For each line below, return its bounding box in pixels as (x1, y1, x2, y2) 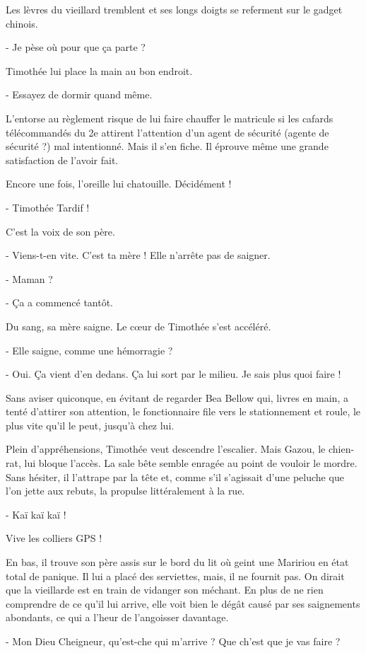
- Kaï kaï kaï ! (6, 507, 66, 521)
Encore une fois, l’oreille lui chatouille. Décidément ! (6, 176, 232, 191)
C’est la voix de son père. (6, 224, 115, 238)
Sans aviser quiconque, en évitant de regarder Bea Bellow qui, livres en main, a (6, 390, 348, 405)
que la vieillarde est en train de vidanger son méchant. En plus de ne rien (6, 582, 324, 597)
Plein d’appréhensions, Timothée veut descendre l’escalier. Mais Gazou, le (6, 441, 326, 456)
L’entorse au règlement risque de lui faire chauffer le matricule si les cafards (6, 110, 333, 125)
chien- (328, 441, 355, 456)
